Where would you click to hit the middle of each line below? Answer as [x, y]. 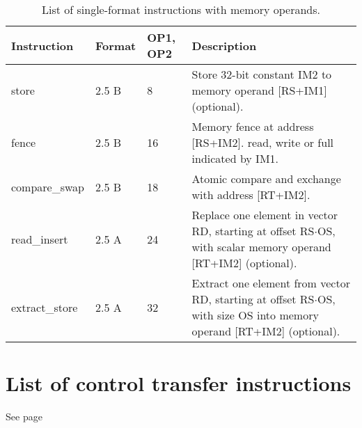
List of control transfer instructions [179, 383]
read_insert [40, 239]
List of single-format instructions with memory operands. [181, 9]
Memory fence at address [253, 126]
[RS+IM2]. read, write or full [263, 142]
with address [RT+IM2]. [251, 195]
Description [224, 45]
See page [24, 417]
